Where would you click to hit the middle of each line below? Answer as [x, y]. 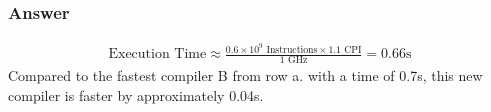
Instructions [292, 49]
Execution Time [157, 54]
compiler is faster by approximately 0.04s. [136, 94]
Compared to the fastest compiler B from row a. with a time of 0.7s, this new [245, 75]
